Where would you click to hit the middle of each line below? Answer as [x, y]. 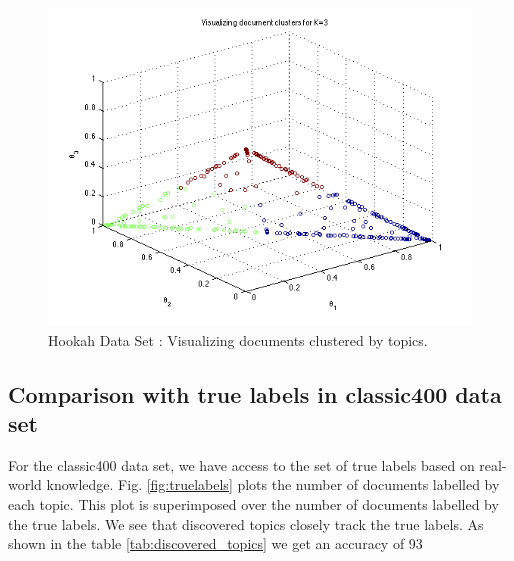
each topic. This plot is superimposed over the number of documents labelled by [253, 503]
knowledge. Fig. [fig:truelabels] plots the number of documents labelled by [273, 484]
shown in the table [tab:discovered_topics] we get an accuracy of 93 [215, 543]
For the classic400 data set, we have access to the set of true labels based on [241, 464]
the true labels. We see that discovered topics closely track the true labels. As [246, 523]
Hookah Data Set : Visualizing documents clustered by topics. [238, 339]
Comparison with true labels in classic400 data [255, 393]
